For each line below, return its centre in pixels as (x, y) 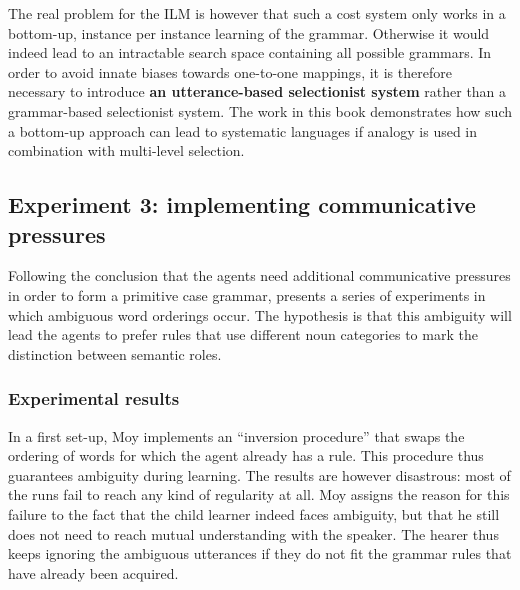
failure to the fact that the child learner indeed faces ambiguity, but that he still (254, 513)
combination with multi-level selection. (126, 150)
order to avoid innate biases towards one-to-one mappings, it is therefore (230, 71)
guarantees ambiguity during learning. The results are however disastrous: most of (259, 474)
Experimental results (94, 398)
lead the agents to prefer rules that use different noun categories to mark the (243, 334)
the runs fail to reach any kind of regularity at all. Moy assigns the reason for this (259, 494)
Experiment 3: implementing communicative (242, 204)
